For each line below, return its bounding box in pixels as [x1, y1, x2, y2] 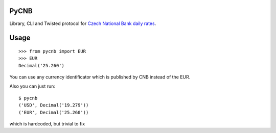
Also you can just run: [9, 83, 56, 89]
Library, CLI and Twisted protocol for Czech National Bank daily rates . [9, 20, 156, 26]
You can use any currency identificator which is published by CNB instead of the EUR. [9, 74, 191, 80]
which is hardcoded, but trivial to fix [9, 121, 85, 127]
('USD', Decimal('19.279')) [18, 102, 89, 108]
